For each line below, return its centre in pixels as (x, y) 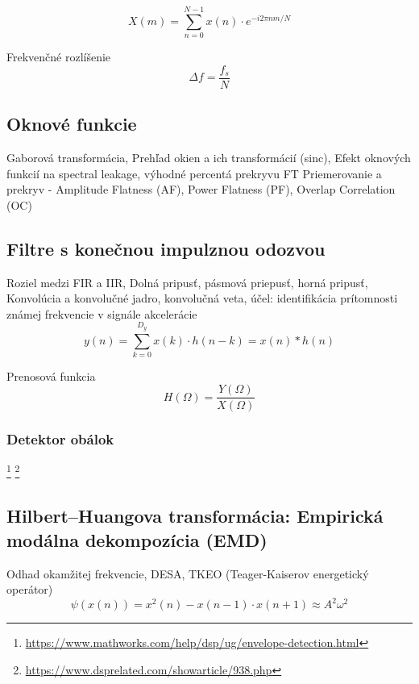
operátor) (30, 589)
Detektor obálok (60, 439)
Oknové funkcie (72, 124)
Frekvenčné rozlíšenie (59, 57)
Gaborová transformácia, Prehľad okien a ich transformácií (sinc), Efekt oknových (209, 157)
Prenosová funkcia (51, 375)
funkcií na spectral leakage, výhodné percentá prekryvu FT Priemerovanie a (194, 173)
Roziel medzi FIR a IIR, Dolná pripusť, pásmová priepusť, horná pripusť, (187, 282)
